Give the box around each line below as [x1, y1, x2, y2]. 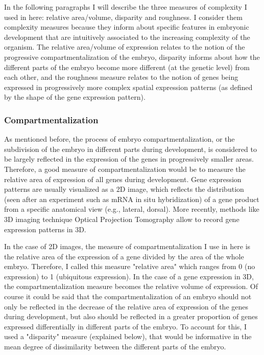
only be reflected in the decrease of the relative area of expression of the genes [4, 301, 249, 312]
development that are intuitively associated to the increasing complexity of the [4, 31, 250, 42]
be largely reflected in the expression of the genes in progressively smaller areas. [4, 153, 254, 164]
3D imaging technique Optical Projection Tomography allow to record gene [4, 213, 239, 224]
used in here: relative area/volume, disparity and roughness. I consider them [4, 11, 243, 22]
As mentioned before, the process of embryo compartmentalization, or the [4, 134, 235, 144]
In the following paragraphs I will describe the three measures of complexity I [4, 2, 247, 12]
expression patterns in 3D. [4, 224, 86, 234]
